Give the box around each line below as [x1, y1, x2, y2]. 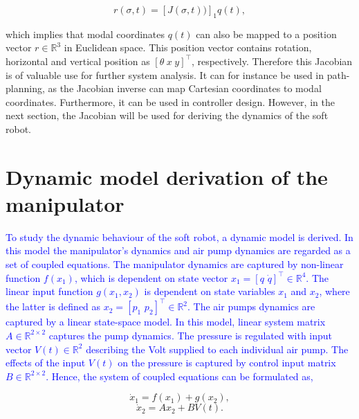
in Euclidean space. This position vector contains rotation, [64, 40, 312, 55]
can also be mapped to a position [196, 26, 337, 41]
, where [319, 284, 350, 298]
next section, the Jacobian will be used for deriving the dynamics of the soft [6, 108, 329, 123]
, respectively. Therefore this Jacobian [191, 53, 353, 68]
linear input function [6, 284, 93, 298]
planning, [6, 81, 45, 96]
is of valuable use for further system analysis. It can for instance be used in [6, 67, 324, 82]
